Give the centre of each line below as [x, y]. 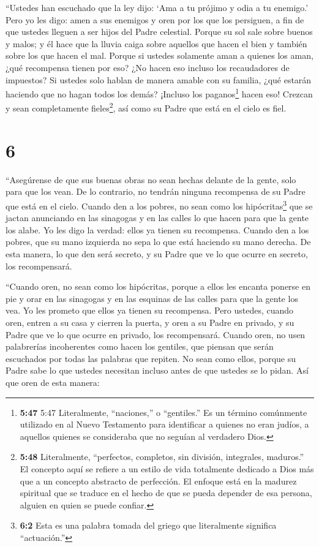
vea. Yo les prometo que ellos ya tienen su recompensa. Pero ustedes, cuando [150, 310]
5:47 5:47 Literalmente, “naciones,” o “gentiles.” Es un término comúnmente [163, 412]
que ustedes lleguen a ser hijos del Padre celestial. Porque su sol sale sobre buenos [159, 32]
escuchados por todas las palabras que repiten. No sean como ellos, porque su [151, 358]
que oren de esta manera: [53, 382]
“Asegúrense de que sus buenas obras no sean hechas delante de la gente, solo [151, 179]
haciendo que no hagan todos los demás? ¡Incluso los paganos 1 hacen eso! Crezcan [159, 93]
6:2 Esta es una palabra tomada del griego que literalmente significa [148, 525]
